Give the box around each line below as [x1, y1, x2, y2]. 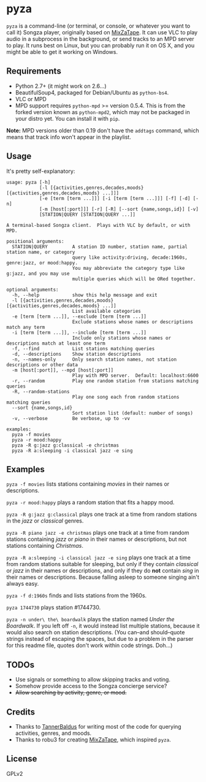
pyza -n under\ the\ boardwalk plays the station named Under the [6, 616, 175, 623]
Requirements [6, 66, 61, 77]
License [6, 754, 37, 764]
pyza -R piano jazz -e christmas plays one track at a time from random [6, 529, 189, 537]
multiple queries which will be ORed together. [72, 275, 196, 282]
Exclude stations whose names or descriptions [72, 318, 193, 325]
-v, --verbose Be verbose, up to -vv [12, 415, 131, 421]
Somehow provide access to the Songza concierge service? [15, 683, 167, 690]
